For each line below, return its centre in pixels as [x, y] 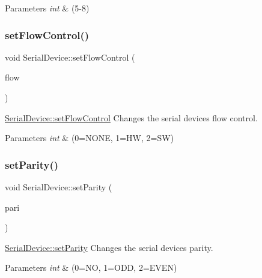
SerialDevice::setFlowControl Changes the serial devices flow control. [131, 117]
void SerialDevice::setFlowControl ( [70, 57]
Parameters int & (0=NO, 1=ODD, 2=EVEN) [91, 267]
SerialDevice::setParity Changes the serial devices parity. [109, 247]
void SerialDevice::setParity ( [59, 187]
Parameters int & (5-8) [47, 8]
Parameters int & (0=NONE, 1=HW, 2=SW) [90, 138]
